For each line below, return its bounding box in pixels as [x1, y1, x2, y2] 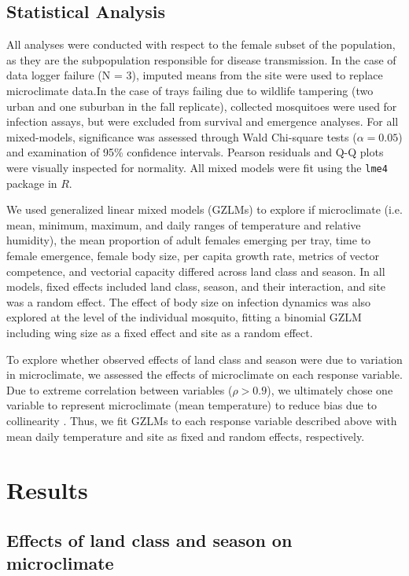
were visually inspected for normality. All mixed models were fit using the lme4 [6, 159, 388, 175]
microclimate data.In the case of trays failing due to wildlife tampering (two [6, 82, 374, 98]
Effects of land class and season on [6, 527, 293, 552]
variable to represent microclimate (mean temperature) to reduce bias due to [6, 397, 377, 413]
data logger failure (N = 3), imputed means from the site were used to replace [6, 67, 383, 83]
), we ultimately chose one [267, 381, 393, 398]
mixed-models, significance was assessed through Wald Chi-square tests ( [6, 128, 357, 145]
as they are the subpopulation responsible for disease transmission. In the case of [6, 51, 396, 68]
